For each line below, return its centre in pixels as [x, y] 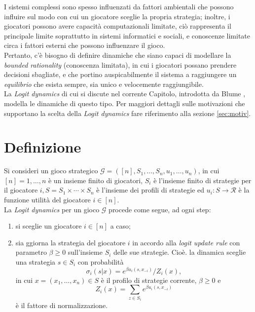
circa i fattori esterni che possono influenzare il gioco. [85, 45]
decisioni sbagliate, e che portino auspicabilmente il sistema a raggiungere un [120, 74]
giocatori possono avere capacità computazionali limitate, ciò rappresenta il [118, 26]
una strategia [36, 262]
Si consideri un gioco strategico [51, 171]
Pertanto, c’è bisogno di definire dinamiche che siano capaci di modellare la [118, 55]
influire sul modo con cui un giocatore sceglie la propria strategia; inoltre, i [117, 16]
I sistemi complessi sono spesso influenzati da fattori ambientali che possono [119, 6]
